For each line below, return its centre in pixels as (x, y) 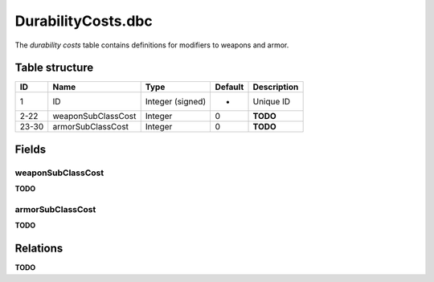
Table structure (54, 68)
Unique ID (272, 102)
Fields (31, 149)
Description (276, 87)
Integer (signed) (176, 102)
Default (229, 87)
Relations (39, 249)
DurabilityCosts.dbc (84, 21)
